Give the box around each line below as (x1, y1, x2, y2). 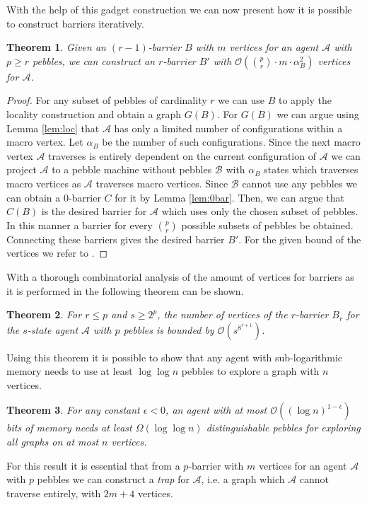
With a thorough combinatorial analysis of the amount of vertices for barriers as (6, 269, 354, 284)
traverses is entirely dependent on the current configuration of (48, 148, 316, 163)
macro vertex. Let (6, 134, 83, 149)
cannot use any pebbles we (242, 175, 358, 190)
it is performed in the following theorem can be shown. (6, 283, 244, 298)
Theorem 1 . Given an (6, 40, 106, 54)
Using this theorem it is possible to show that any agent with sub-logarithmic (6, 349, 343, 364)
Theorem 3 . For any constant (6, 402, 140, 417)
